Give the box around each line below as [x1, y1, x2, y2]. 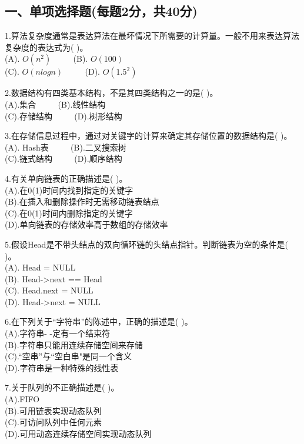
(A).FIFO [5, 393, 40, 405]
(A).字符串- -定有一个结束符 [5, 327, 111, 339]
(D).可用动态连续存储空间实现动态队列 [5, 427, 152, 439]
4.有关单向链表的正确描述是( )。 [5, 172, 128, 184]
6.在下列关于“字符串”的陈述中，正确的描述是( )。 [5, 315, 193, 328]
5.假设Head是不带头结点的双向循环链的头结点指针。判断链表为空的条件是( [5, 238, 288, 250]
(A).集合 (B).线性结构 [5, 98, 106, 110]
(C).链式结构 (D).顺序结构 [5, 152, 122, 165]
